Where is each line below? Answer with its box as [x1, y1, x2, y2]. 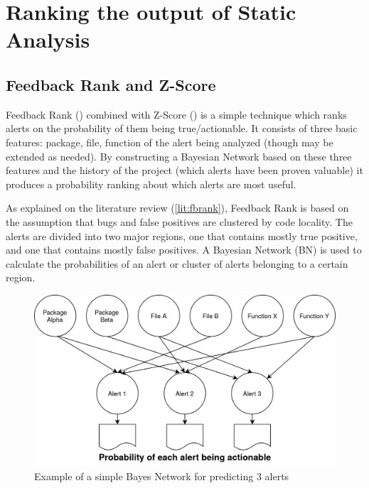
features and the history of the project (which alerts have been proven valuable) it [6, 163, 363, 178]
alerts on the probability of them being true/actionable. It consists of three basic [6, 121, 358, 136]
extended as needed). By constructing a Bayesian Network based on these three [6, 148, 352, 163]
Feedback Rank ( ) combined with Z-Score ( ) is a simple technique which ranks [6, 107, 347, 121]
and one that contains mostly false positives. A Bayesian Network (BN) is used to [6, 242, 362, 257]
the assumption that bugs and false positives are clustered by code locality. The [6, 214, 353, 229]
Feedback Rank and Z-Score [6, 73, 216, 95]
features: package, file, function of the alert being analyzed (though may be [6, 134, 333, 149]
